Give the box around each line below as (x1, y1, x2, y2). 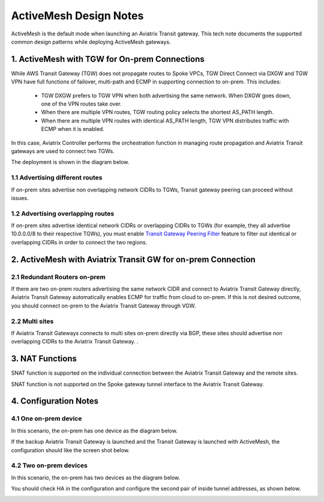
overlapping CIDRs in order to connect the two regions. (11, 238, 148, 246)
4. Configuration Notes (11, 396, 99, 407)
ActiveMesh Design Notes (11, 9, 144, 22)
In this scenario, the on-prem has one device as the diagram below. (11, 427, 178, 434)
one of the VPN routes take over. (41, 100, 122, 107)
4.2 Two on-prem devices (11, 461, 88, 470)
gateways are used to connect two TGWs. (11, 147, 115, 154)
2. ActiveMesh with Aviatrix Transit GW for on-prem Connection (11, 254, 256, 264)
